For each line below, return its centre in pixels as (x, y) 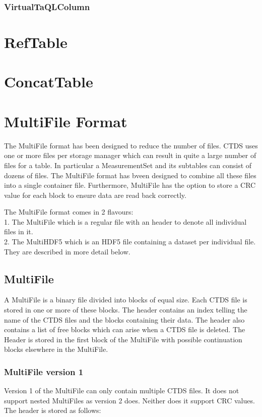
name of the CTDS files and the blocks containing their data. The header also (124, 319)
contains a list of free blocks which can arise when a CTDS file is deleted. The (125, 329)
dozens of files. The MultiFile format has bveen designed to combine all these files (130, 175)
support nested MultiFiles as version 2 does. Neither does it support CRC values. (129, 400)
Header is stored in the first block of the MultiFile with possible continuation (123, 339)
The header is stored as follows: (53, 410)
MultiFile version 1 (44, 371)
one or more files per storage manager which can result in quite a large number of (130, 155)
